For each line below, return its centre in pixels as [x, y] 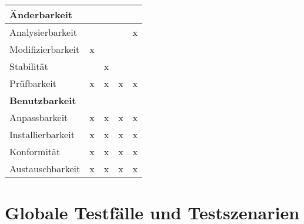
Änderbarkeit [41, 14]
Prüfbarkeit [33, 83]
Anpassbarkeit [39, 117]
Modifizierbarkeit [45, 49]
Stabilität [29, 66]
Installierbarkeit [42, 134]
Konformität [35, 151]
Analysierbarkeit [43, 32]
